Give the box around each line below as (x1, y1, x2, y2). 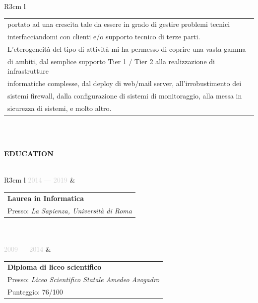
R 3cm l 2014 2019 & (4, 175, 75, 185)
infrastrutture (7, 66, 49, 76)
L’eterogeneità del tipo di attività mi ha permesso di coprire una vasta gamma (7, 44, 246, 54)
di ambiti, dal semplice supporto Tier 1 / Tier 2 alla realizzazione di (7, 56, 215, 66)
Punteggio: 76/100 (7, 286, 63, 297)
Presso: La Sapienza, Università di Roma (7, 205, 132, 215)
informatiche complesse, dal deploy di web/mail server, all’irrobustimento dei (7, 78, 242, 89)
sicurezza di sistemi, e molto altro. (7, 103, 112, 113)
